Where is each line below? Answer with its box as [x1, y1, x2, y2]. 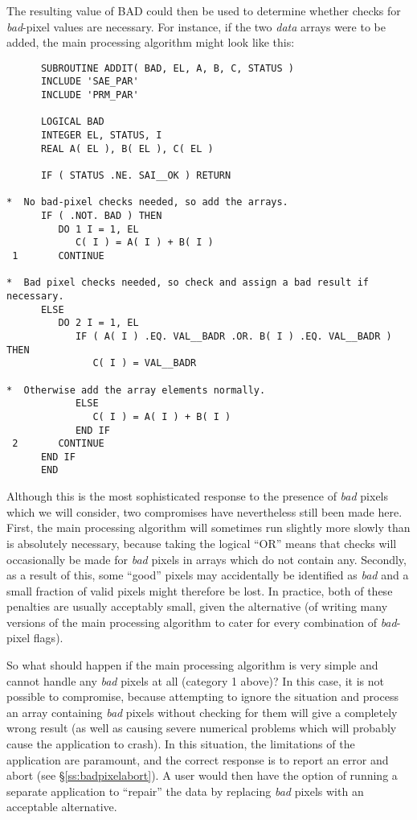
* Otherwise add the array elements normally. [6, 384, 266, 396]
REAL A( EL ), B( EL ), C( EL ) [40, 142, 214, 155]
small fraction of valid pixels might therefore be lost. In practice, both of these [6, 582, 393, 599]
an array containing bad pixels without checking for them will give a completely [6, 703, 398, 720]
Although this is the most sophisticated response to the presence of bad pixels [6, 488, 389, 505]
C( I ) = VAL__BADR [92, 357, 197, 369]
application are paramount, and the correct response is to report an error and [6, 751, 389, 768]
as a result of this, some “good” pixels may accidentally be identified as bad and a [6, 567, 409, 583]
